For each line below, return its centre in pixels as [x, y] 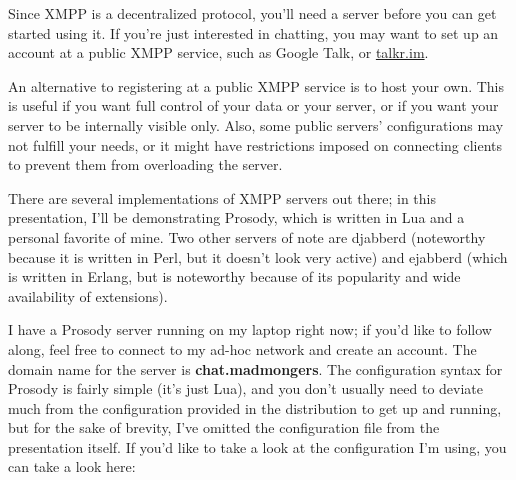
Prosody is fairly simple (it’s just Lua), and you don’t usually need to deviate [246, 388]
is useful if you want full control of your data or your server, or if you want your [253, 105]
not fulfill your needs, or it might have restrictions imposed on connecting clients [255, 144]
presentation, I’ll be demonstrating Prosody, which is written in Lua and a [236, 217]
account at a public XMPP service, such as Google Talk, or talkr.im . [218, 52]
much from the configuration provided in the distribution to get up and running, [255, 407]
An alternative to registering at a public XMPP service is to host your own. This [256, 85]
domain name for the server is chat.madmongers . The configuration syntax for [255, 368]
